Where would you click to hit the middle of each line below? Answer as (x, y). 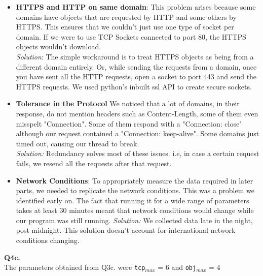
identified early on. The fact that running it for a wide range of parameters (133, 200)
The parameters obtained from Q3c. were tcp (75, 267)
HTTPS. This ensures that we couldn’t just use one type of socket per (125, 27)
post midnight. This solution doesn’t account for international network (126, 230)
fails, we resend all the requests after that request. (94, 163)
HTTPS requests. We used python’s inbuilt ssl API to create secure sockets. (134, 86)
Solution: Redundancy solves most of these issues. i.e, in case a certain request (138, 153)
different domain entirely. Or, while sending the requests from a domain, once (136, 66)
